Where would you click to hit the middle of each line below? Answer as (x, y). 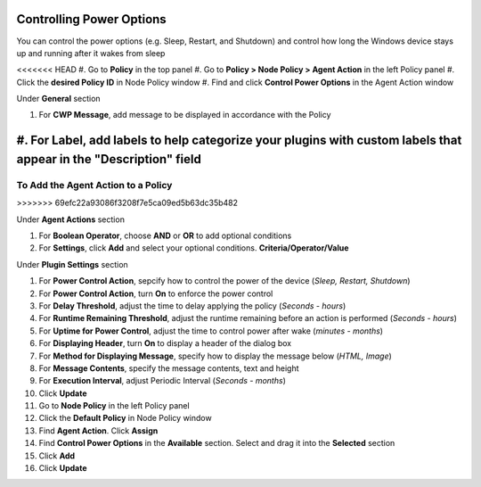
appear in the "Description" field (109, 159)
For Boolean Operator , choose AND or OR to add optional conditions (165, 235)
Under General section (59, 99)
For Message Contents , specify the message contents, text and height (169, 368)
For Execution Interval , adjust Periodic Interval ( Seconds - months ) (163, 381)
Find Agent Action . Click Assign (98, 430)
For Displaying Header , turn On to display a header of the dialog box (165, 343)
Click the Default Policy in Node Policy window (126, 418)
